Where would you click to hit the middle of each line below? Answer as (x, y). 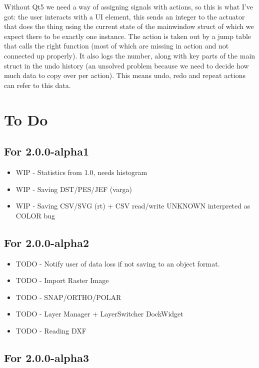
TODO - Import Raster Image (62, 280)
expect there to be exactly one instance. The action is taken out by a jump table (128, 36)
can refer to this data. (37, 85)
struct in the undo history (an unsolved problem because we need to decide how (126, 65)
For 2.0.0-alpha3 (47, 357)
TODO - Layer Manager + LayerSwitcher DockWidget (99, 314)
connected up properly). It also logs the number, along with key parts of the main (130, 55)
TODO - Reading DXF (51, 330)
